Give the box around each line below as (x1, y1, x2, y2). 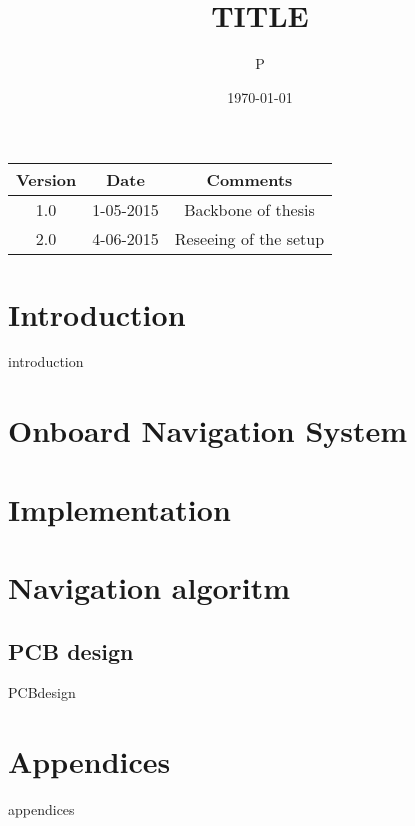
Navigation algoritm (8, 566, 291, 607)
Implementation (8, 488, 231, 529)
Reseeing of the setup (174, 227, 325, 251)
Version (16, 168, 77, 192)
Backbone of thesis (184, 198, 315, 222)
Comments (206, 168, 293, 192)
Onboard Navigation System (8, 410, 408, 451)
